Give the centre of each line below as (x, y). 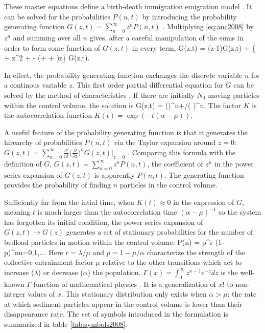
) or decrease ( (61, 272)
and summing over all (47, 37)
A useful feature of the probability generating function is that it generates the (126, 132)
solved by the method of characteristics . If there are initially (99, 95)
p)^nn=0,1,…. (25, 252)
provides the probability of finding (58, 185)
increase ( (19, 272)
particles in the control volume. (168, 185)
